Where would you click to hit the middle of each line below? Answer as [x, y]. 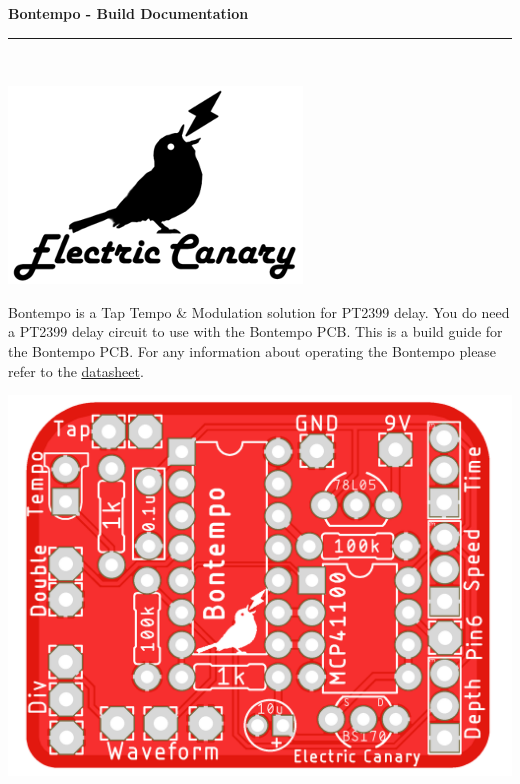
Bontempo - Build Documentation [128, 13]
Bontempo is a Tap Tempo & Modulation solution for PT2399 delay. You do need [259, 311]
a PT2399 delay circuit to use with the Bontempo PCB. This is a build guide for [255, 331]
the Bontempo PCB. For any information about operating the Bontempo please [252, 350]
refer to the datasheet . [76, 370]
